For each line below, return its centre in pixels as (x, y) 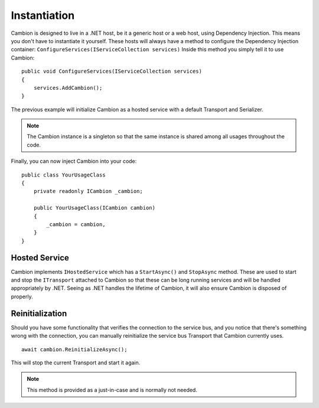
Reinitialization (39, 313)
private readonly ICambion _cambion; (88, 191)
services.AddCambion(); (68, 88)
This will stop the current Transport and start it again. (76, 363)
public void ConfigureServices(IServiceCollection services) (112, 71)
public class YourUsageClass (64, 175)
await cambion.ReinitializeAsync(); (74, 349)
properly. (22, 296)
